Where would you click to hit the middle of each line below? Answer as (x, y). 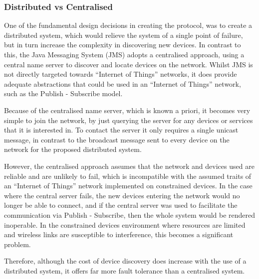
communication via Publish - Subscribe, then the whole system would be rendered (130, 214)
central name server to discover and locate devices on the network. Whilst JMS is (129, 64)
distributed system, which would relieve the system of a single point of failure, (124, 35)
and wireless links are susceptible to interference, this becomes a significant (119, 234)
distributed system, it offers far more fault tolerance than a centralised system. (125, 270)
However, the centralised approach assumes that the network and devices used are (129, 166)
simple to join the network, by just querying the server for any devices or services (129, 120)
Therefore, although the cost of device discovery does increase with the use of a (125, 261)
